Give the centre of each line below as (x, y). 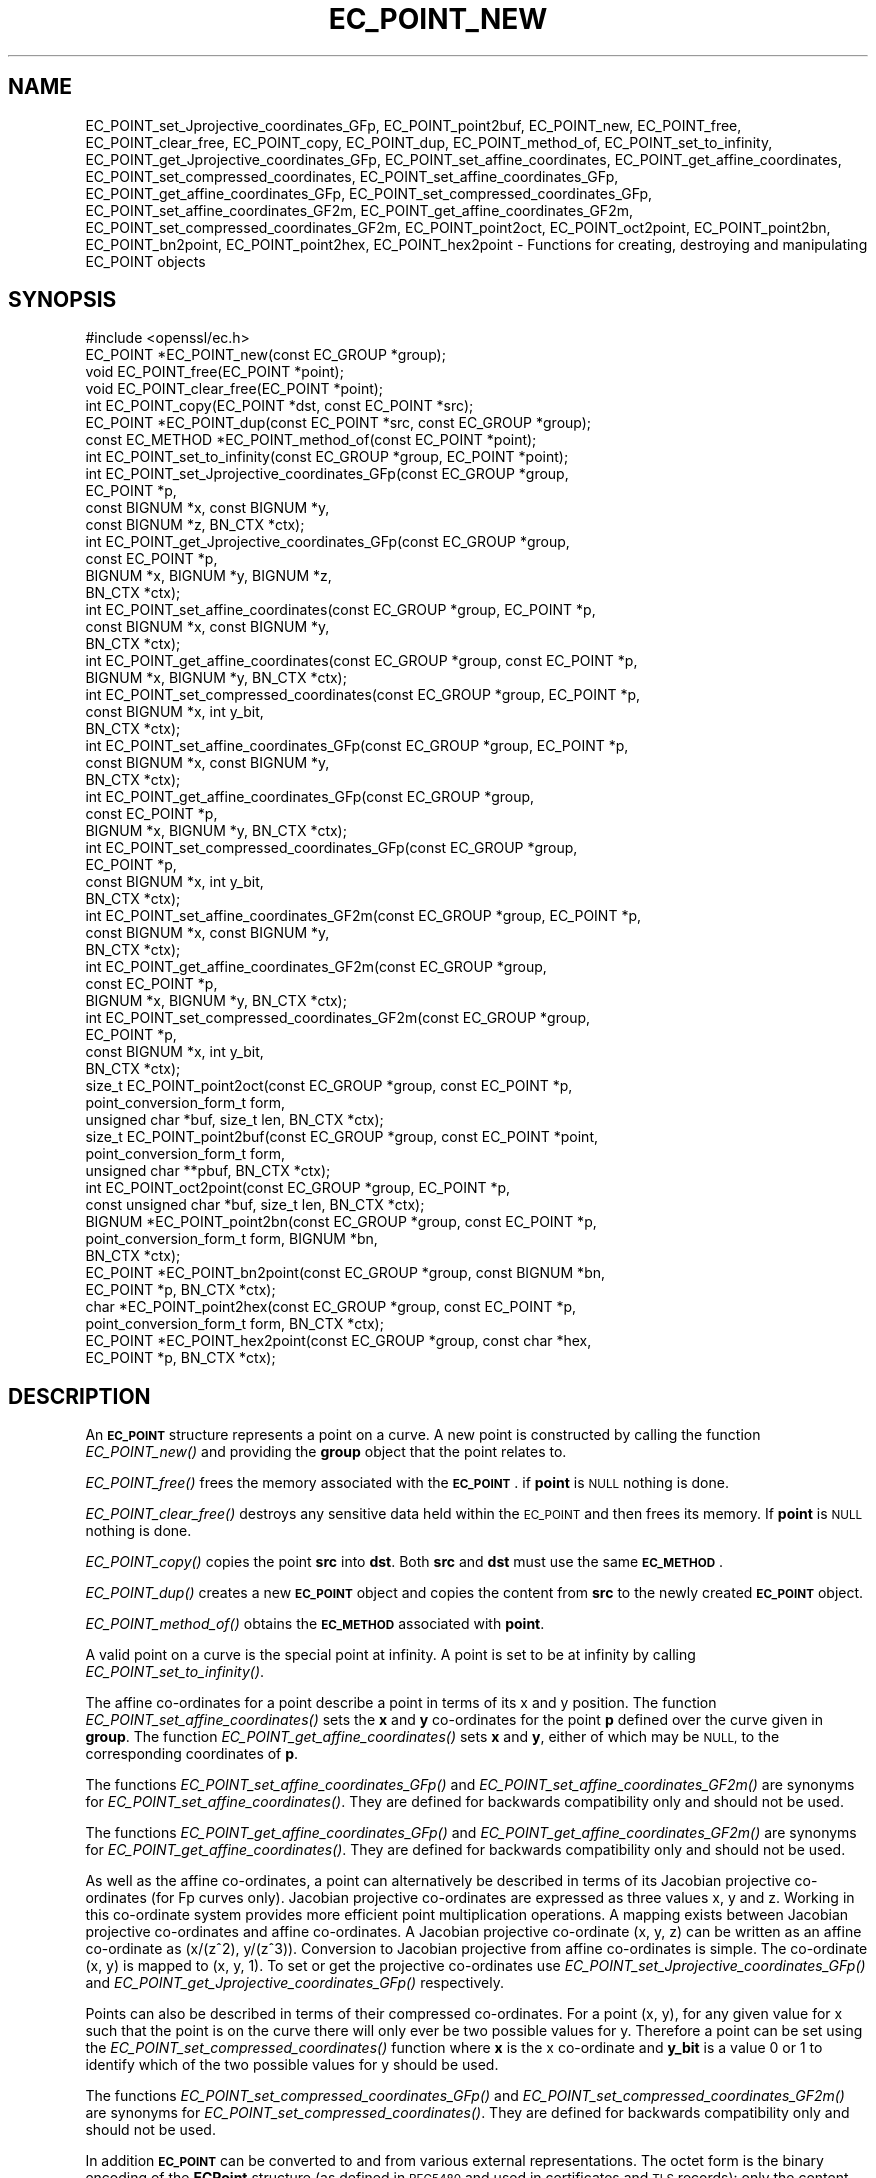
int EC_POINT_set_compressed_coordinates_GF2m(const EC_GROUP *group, (338, 1018)
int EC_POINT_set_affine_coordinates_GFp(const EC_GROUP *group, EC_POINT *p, (357, 746)
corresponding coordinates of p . (192, 1754)
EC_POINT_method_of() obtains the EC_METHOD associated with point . (315, 1624)
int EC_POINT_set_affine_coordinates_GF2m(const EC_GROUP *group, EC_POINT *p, (363, 916)
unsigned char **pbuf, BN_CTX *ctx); (208, 1171)
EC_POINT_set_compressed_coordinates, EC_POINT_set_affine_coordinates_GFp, (352, 176)
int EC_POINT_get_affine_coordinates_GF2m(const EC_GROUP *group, (316, 967)
